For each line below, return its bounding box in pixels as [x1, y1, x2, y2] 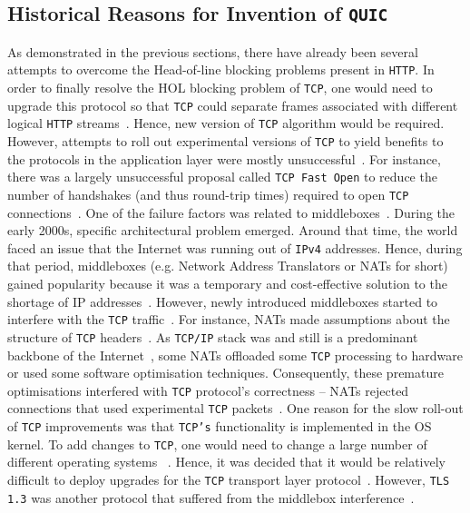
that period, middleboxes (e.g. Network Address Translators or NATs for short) [7, 256, 448, 275]
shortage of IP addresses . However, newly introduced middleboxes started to [7, 291, 438, 311]
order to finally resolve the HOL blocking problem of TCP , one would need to [7, 78, 433, 97]
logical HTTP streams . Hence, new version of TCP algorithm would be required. [7, 113, 445, 133]
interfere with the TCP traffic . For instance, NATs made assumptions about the [7, 310, 450, 329]
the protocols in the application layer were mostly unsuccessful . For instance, [7, 149, 441, 168]
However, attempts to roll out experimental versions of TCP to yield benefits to [7, 132, 444, 150]
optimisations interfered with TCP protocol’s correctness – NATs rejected [7, 380, 409, 400]
